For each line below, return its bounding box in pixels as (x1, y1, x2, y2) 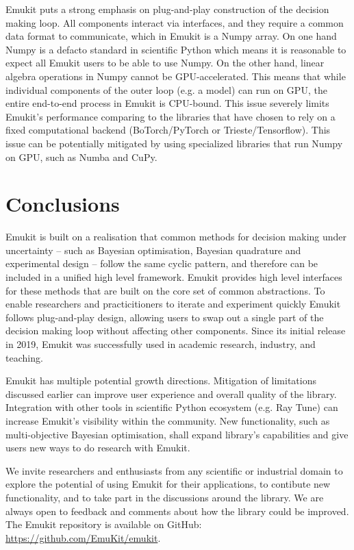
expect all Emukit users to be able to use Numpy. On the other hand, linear (5, 55, 325, 70)
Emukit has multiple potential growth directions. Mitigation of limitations (5, 373, 317, 388)
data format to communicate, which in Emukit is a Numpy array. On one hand (5, 29, 337, 43)
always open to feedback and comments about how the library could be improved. (5, 503, 349, 518)
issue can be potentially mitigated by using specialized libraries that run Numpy (5, 136, 343, 150)
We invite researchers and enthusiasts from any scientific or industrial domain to (5, 463, 343, 477)
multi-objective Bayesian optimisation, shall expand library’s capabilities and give (5, 427, 349, 441)
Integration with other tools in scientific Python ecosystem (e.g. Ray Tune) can (5, 400, 338, 414)
